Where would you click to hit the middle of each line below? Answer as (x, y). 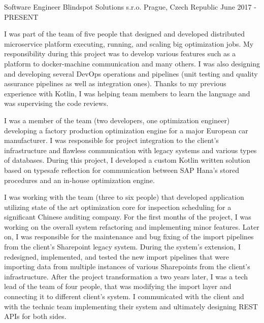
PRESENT (21, 16)
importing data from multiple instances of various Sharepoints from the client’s (127, 266)
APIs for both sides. (35, 316)
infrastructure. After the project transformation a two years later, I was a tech (126, 276)
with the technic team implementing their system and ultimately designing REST (131, 306)
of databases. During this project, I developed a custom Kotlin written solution (127, 160)
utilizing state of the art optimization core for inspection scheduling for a (118, 207)
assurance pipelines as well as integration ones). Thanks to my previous (115, 83)
